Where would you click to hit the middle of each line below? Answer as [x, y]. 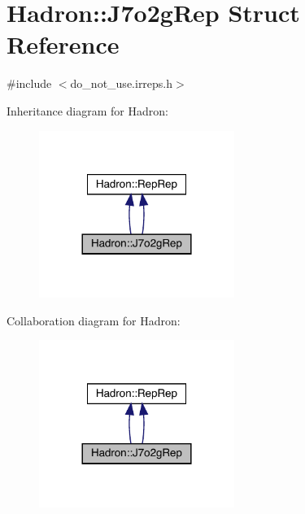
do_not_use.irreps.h [122, 83]
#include [29, 83]
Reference [63, 44]
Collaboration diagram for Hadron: [94, 320]
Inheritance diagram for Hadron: [87, 110]
